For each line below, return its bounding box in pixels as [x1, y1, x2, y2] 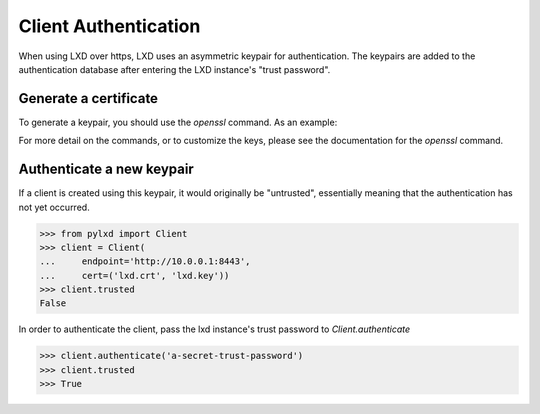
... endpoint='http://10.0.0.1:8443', [39, 256, 251, 267]
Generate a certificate [18, 90, 159, 107]
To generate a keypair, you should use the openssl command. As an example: [18, 116, 338, 128]
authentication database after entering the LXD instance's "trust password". [18, 63, 331, 75]
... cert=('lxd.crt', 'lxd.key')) [39, 270, 230, 281]
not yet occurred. [18, 201, 90, 213]
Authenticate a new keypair [18, 161, 194, 178]
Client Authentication [18, 15, 201, 37]
